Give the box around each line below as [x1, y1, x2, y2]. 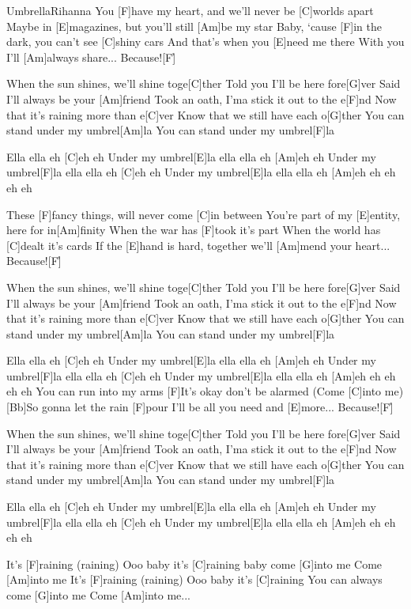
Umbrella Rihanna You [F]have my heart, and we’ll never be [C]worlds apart [6, 2, 374, 18]
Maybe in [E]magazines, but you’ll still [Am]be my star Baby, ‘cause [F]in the [6, 17, 383, 34]
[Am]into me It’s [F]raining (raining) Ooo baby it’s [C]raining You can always [6, 571, 383, 588]
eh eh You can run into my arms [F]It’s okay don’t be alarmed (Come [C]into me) [6, 383, 404, 399]
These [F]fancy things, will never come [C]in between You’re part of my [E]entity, [6, 206, 401, 222]
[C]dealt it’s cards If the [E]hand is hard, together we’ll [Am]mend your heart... [6, 236, 390, 253]
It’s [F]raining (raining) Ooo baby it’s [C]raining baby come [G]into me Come [6, 555, 383, 572]
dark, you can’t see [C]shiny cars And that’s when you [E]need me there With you [6, 33, 405, 50]
